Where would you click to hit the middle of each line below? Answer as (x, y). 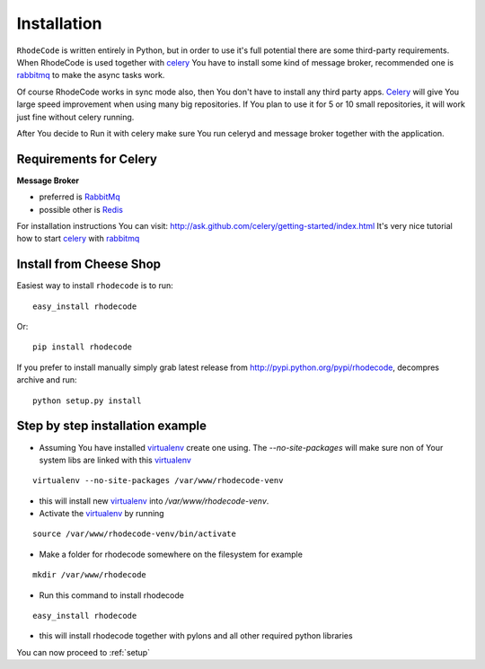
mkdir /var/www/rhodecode (90, 575)
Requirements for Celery (87, 158)
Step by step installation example (111, 426)
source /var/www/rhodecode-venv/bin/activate (135, 534)
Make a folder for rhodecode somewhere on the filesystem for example (171, 554)
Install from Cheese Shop (89, 264)
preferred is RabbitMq (79, 197)
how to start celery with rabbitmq (78, 239)
